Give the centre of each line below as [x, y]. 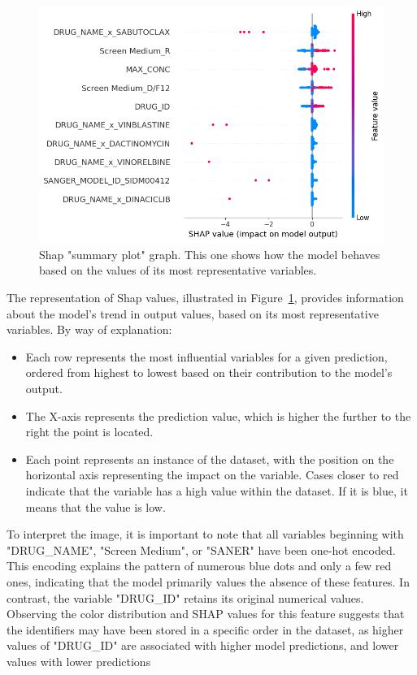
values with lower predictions [79, 661]
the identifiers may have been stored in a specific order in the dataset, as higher [205, 629]
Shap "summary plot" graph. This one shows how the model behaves [210, 254]
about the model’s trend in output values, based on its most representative [193, 313]
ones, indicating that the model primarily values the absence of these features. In [208, 581]
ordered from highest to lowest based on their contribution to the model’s [209, 372]
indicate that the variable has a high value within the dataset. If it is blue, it [217, 491]
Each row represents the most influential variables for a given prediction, [206, 356]
